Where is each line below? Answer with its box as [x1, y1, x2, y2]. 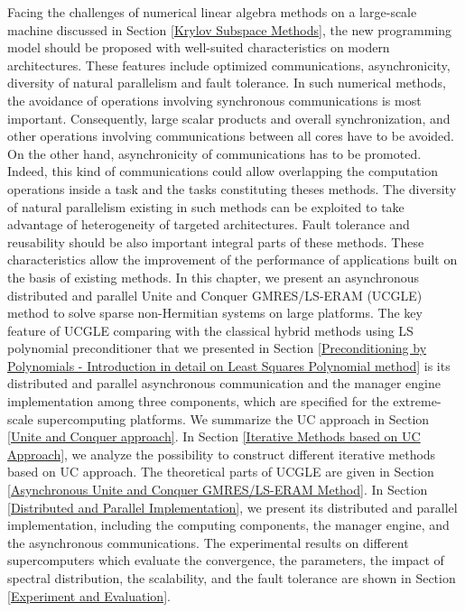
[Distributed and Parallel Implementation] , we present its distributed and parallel [7, 497, 458, 516]
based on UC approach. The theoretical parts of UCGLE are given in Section [7, 462, 434, 481]
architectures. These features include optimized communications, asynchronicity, [7, 55, 451, 74]
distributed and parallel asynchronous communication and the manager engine [7, 374, 441, 393]
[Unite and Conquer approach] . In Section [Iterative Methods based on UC [7, 427, 421, 446]
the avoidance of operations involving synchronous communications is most [7, 90, 422, 109]
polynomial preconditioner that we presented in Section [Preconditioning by [7, 338, 427, 357]
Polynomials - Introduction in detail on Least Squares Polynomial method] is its [7, 356, 451, 375]
